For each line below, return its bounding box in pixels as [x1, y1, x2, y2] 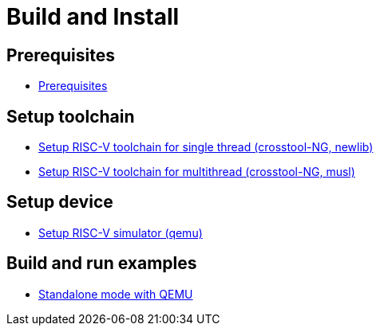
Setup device [6, 192, 113, 213]
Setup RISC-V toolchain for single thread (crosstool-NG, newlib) [38, 140, 374, 154]
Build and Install [6, 3, 180, 30]
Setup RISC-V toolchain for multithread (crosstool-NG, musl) [38, 165, 355, 179]
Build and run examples [6, 253, 197, 274]
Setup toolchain [6, 106, 135, 127]
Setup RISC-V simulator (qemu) [38, 225, 203, 240]
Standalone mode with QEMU [38, 287, 193, 301]
